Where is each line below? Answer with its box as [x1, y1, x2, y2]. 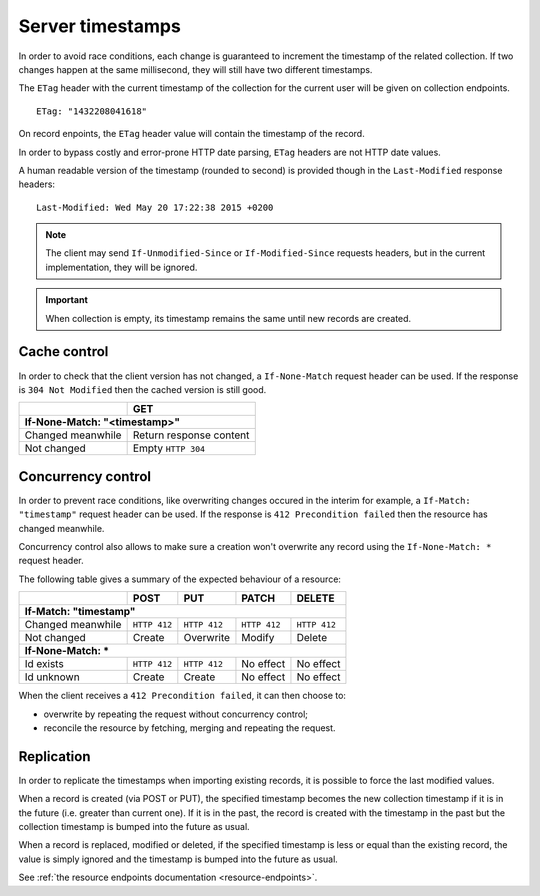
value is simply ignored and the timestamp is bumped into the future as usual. [18, 853, 339, 865]
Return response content [132, 428, 250, 442]
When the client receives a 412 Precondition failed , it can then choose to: [18, 690, 347, 702]
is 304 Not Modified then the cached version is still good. [18, 383, 267, 395]
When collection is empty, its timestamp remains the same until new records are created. [45, 312, 412, 324]
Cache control [18, 343, 109, 360]
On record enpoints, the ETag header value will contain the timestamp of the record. [18, 128, 365, 140]
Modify [241, 631, 275, 645]
